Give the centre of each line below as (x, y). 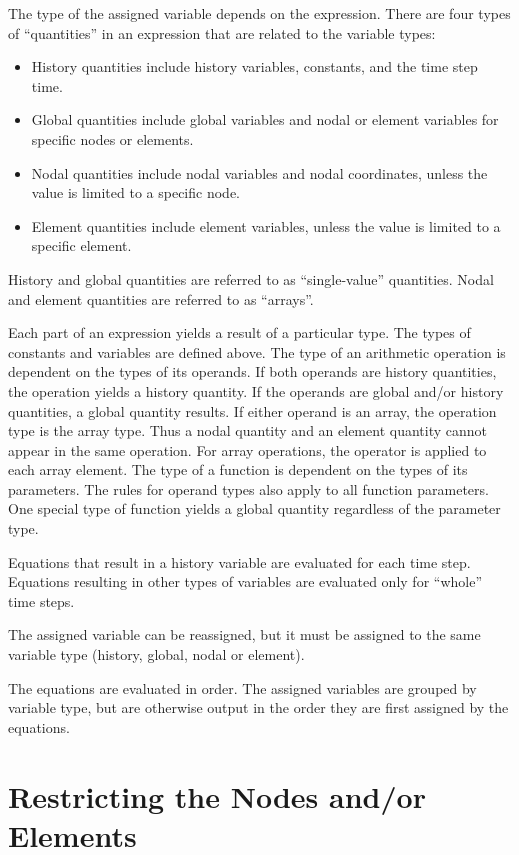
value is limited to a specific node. (135, 192)
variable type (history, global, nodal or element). (156, 654)
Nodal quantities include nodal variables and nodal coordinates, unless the (259, 172)
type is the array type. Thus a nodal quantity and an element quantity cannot (247, 430)
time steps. (41, 600)
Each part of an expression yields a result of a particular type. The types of (239, 332)
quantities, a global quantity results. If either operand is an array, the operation (252, 410)
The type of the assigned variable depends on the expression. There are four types (259, 13)
